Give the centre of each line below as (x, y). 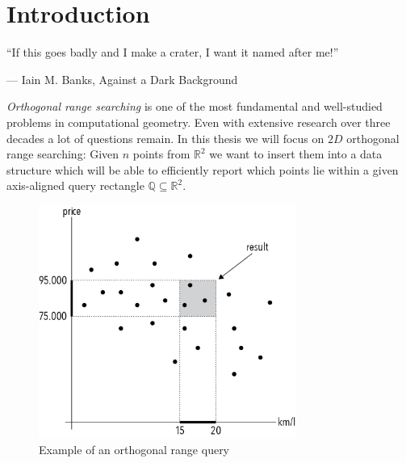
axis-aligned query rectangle (75, 185)
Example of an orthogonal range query (134, 450)
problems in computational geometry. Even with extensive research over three (199, 122)
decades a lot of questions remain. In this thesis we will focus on (165, 138)
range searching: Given (63, 154)
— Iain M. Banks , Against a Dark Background (122, 79)
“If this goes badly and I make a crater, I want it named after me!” (173, 52)
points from (161, 154)
